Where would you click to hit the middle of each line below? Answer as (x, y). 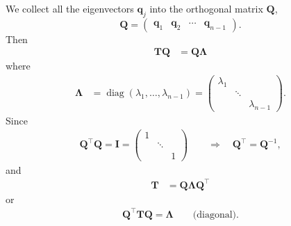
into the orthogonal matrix (206, 8)
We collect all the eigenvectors (70, 8)
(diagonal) (215, 215)
